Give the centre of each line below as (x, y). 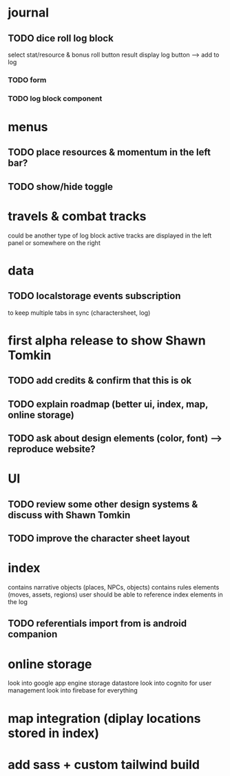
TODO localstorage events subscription (94, 296)
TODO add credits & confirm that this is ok (100, 381)
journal (29, 13)
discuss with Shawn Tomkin (69, 515)
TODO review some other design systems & (103, 504)
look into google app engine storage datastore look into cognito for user (110, 683)
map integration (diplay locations (104, 718)
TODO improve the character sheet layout (99, 539)
